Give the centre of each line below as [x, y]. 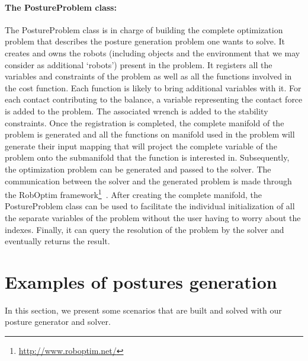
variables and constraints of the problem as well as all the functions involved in [148, 76]
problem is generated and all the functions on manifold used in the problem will [150, 134]
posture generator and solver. [58, 322]
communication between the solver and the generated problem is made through [148, 181]
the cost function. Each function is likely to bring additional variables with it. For [153, 87]
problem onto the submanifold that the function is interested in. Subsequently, [147, 157]
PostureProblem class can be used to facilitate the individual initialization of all [150, 206]
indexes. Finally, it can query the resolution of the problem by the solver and [145, 229]
